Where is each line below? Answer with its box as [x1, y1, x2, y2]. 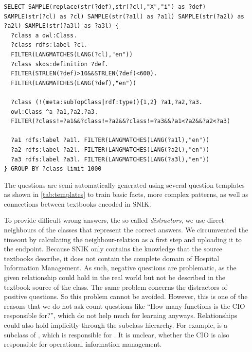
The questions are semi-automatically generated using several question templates [4, 179, 245, 190]
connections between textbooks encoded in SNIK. [4, 198, 151, 209]
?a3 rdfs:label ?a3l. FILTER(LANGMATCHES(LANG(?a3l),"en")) [11, 156, 210, 163]
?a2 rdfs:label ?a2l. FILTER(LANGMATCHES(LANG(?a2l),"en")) [11, 146, 210, 153]
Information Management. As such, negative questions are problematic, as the [4, 263, 236, 273]
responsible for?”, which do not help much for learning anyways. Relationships [4, 310, 237, 320]
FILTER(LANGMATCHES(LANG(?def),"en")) [11, 79, 137, 87]
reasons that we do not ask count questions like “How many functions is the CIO [4, 300, 245, 311]
